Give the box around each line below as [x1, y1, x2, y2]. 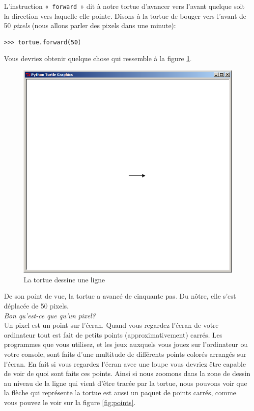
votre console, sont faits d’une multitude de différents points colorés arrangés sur [4, 349, 247, 359]
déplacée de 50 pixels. [4, 301, 69, 311]
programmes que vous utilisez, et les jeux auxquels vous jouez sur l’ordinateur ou [4, 339, 248, 349]
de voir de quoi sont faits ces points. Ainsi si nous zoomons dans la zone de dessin [4, 368, 251, 378]
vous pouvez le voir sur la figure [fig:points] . [4, 397, 136, 407]
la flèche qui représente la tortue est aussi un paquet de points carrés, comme [4, 387, 236, 398]
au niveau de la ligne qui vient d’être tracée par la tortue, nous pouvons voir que [4, 377, 247, 388]
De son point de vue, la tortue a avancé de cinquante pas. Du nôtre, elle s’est [4, 291, 236, 301]
